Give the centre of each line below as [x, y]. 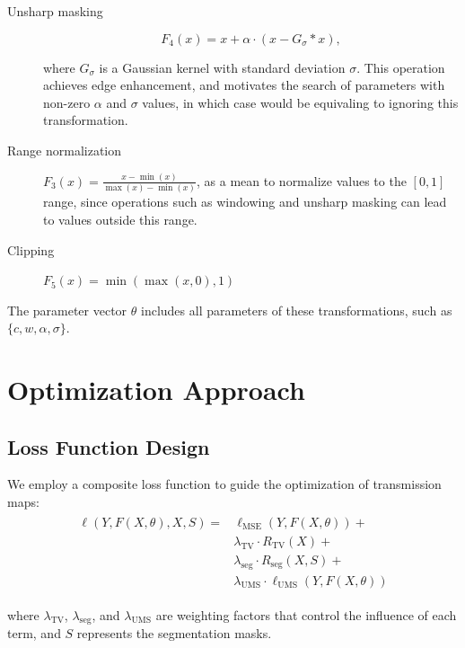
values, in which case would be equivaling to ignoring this [300, 102]
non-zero [67, 102]
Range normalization [65, 150]
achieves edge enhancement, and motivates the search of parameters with [244, 85]
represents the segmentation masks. [174, 633]
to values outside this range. [120, 219]
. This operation [401, 67]
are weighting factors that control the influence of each [306, 614]
